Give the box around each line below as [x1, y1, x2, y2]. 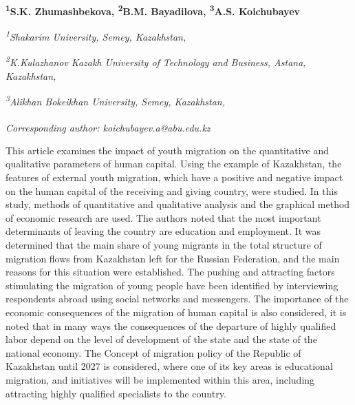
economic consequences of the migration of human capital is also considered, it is [6, 304, 347, 319]
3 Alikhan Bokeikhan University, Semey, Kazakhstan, [6, 92, 225, 108]
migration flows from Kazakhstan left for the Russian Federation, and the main [6, 251, 340, 265]
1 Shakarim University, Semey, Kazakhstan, [6, 28, 186, 43]
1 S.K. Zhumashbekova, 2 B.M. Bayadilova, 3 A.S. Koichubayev [6, 2, 301, 18]
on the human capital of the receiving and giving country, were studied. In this [6, 183, 338, 198]
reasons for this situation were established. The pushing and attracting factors [6, 264, 335, 279]
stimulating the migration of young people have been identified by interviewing [6, 278, 338, 292]
